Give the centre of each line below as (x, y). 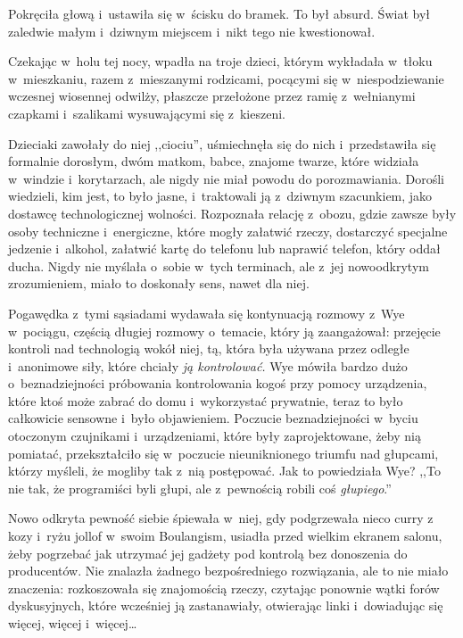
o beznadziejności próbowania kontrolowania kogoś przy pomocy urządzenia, (218, 383)
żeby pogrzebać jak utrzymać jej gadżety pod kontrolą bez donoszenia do (208, 553)
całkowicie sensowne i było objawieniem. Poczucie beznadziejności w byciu (213, 418)
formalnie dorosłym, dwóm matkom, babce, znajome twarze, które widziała (214, 161)
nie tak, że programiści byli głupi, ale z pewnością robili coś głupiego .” (200, 488)
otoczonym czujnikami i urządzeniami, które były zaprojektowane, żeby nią (215, 436)
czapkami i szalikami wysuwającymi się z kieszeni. (147, 113)
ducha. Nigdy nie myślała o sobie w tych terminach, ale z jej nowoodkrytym (219, 265)
